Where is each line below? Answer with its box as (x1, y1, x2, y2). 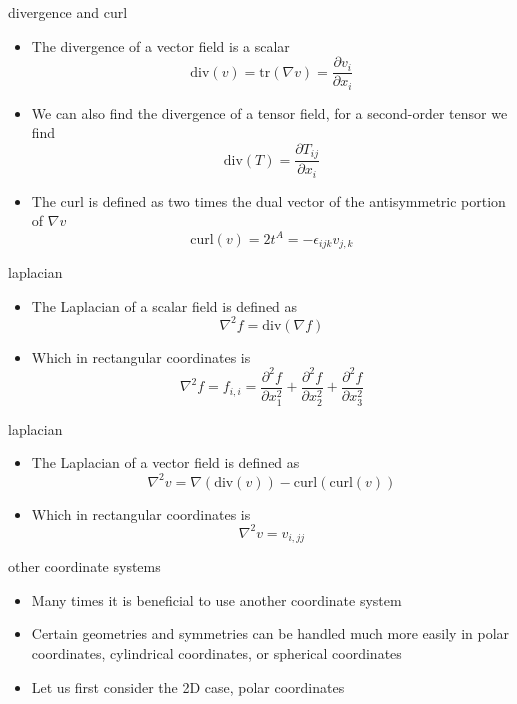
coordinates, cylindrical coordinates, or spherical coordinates (31, 642, 402, 663)
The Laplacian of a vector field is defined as (31, 452, 300, 473)
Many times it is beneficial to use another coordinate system (31, 589, 402, 610)
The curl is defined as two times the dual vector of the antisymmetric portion (31, 190, 506, 211)
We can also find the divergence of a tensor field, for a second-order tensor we (31, 102, 508, 123)
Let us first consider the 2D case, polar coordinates (31, 676, 345, 697)
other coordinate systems (8, 556, 161, 577)
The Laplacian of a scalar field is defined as (31, 295, 298, 316)
